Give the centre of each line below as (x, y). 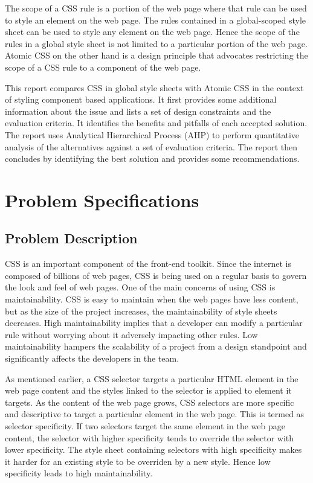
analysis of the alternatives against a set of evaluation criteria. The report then (151, 146)
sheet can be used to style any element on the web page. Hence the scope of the (152, 32)
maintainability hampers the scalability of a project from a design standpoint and (156, 346)
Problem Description (71, 238)
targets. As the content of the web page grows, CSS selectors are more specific (150, 402)
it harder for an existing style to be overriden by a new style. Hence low (138, 461)
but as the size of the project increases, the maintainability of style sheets (141, 311)
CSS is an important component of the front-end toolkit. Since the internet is (148, 264)
